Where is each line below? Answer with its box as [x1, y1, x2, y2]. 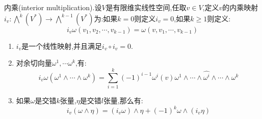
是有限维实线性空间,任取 [106, 2, 187, 12]
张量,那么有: [103, 95, 143, 105]
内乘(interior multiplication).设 [4, 2, 102, 12]
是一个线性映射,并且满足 [21, 40, 102, 51]
